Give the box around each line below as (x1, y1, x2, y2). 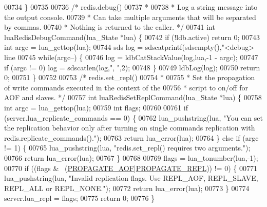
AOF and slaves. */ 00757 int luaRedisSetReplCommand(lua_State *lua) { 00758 (4, 92, 262, 103)
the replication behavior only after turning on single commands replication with (4, 122, 255, 133)
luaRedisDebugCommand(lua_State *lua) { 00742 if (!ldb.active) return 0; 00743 (4, 31, 260, 42)
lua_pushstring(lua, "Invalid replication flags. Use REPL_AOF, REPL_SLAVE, (4, 173, 258, 183)
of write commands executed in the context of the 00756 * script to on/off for (4, 82, 249, 92)
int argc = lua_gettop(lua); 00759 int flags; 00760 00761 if (4, 102, 188, 112)
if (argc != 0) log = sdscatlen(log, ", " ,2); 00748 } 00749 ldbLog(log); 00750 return (4, 62, 260, 72)
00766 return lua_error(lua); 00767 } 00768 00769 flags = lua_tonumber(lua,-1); (4, 152, 258, 163)
